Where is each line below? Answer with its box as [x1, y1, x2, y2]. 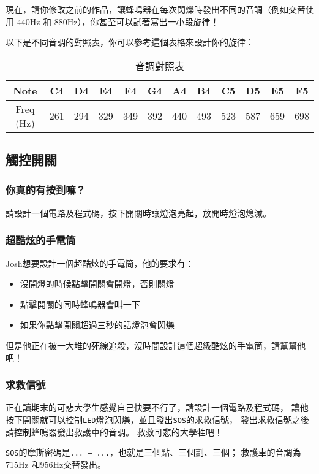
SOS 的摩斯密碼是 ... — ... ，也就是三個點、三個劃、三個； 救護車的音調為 [6, 446, 301, 459]
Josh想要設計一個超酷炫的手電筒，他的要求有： [6, 256, 194, 269]
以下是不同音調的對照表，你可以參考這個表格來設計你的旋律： [6, 36, 254, 48]
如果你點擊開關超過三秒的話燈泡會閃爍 [20, 318, 175, 331]
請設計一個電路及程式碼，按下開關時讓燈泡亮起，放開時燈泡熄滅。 [6, 206, 271, 219]
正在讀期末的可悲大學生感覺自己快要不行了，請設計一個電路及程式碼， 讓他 [6, 401, 309, 414]
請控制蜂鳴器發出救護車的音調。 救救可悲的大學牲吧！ [6, 425, 223, 438]
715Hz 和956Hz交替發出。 [6, 457, 107, 470]
